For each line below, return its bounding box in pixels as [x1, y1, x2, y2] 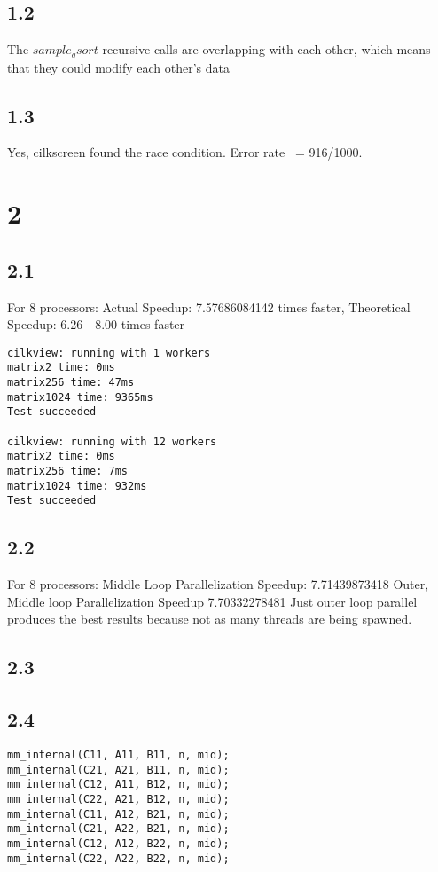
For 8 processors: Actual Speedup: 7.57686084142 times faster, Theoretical [7, 297, 411, 316]
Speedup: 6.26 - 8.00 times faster [7, 315, 185, 334]
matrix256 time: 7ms [7, 465, 129, 478]
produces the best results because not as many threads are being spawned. [7, 609, 412, 628]
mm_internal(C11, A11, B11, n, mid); [7, 749, 230, 761]
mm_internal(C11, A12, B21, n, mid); [7, 807, 230, 821]
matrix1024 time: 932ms [7, 479, 147, 492]
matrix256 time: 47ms [7, 376, 135, 389]
